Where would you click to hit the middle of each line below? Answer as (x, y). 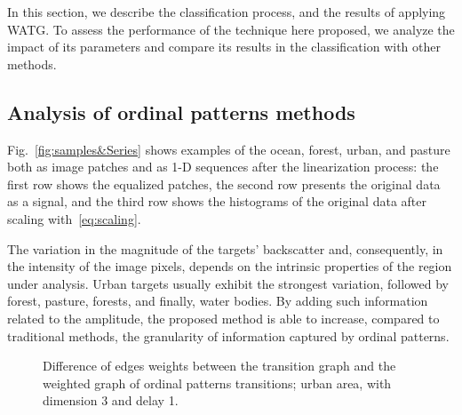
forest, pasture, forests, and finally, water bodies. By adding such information (218, 301)
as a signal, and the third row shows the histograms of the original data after (217, 201)
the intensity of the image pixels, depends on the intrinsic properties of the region (230, 266)
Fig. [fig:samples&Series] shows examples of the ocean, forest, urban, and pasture (229, 149)
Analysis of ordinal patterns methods (181, 112)
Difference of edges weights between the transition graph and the (219, 366)
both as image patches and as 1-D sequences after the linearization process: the (223, 167)
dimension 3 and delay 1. (111, 400)
